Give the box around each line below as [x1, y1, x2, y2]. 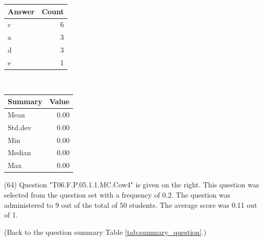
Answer [8, 6, 35, 16]
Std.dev [8, 122, 32, 132]
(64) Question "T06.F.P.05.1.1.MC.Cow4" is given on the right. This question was [4, 179, 259, 190]
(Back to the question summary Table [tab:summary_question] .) [4, 226, 207, 237]
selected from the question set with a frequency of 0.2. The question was [4, 189, 230, 200]
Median [8, 147, 31, 158]
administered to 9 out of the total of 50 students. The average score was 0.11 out [4, 199, 257, 210]
